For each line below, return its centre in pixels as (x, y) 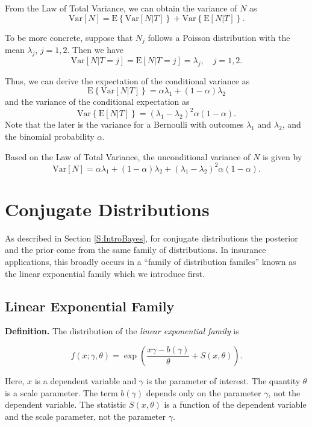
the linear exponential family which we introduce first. (105, 273)
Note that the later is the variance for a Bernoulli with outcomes (124, 124)
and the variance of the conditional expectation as (97, 101)
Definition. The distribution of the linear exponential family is (122, 331)
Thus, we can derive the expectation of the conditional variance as (127, 80)
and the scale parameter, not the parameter (85, 416)
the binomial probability (50, 136)
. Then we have (95, 50)
